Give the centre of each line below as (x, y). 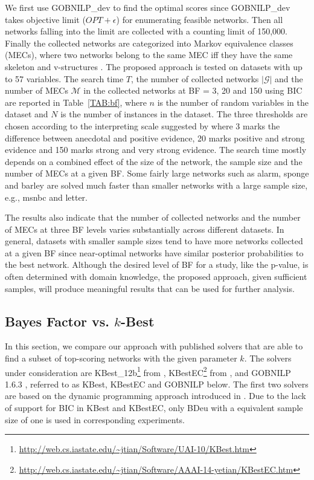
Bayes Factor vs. (57, 321)
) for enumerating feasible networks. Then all (200, 19)
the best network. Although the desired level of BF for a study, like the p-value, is (157, 264)
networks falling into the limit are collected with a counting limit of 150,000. (146, 31)
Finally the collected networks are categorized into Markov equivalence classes (149, 43)
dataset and (27, 114)
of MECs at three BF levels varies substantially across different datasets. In (145, 229)
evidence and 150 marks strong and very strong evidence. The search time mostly (156, 150)
